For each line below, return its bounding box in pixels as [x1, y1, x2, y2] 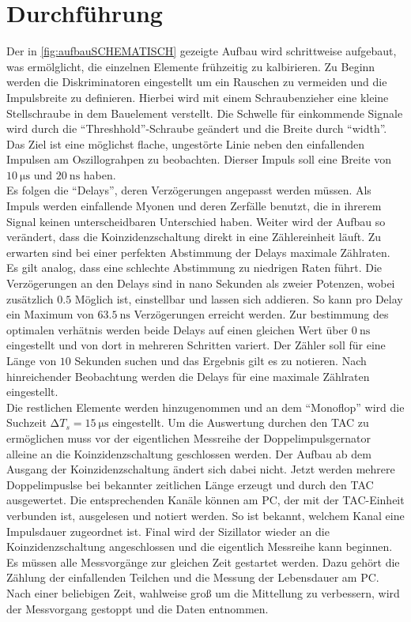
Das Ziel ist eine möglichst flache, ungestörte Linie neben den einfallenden [6, 135, 364, 152]
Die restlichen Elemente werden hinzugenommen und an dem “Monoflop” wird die [6, 398, 405, 415]
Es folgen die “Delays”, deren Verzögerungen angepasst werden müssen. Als [6, 182, 371, 198]
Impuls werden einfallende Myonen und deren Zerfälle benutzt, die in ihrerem [6, 198, 382, 214]
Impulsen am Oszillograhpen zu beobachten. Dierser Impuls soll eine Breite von [6, 151, 392, 168]
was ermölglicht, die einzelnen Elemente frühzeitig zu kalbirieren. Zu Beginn [6, 58, 375, 74]
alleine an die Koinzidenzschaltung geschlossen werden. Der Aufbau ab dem [6, 445, 371, 462]
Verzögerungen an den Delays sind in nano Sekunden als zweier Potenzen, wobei [6, 275, 395, 292]
